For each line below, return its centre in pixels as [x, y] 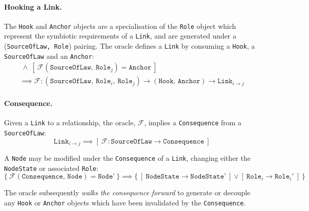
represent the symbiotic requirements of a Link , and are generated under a [120, 36]
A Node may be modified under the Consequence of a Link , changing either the [127, 158]
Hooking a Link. [33, 6]
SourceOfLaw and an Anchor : [49, 56]
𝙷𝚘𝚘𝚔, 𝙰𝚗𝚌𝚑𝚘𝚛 [179, 81]
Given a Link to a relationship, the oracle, [70, 122]
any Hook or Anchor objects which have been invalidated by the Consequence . [125, 202]
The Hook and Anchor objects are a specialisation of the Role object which [120, 26]
